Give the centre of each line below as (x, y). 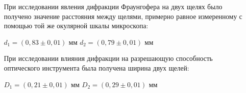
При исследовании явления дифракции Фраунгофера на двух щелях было (113, 6)
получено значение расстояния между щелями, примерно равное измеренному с (123, 16)
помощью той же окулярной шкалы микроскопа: (76, 26)
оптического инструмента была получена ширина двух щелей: (97, 67)
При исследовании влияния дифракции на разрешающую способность (109, 58)
